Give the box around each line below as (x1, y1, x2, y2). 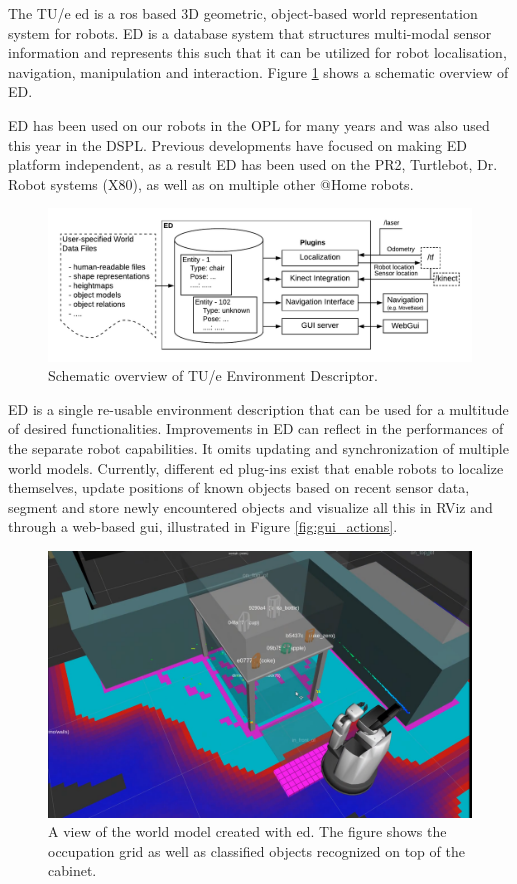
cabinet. (48, 860, 97, 881)
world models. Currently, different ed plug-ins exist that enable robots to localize (8, 457, 504, 478)
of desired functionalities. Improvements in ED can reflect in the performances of (8, 418, 504, 439)
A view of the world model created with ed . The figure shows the (48, 821, 447, 842)
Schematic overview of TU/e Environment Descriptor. (48, 365, 378, 386)
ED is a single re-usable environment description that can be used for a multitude (8, 398, 509, 419)
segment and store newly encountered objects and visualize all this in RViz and (8, 496, 493, 517)
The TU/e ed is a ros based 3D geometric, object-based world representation (8, 3, 478, 23)
